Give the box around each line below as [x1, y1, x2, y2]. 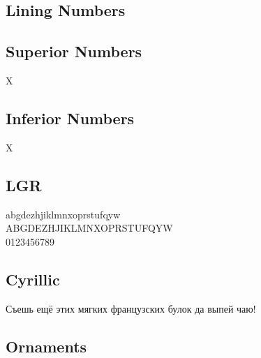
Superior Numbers [6, 40, 142, 62]
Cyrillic [6, 268, 60, 290]
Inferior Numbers [6, 107, 135, 128]
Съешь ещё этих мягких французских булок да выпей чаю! [6, 301, 256, 315]
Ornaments [6, 335, 87, 357]
